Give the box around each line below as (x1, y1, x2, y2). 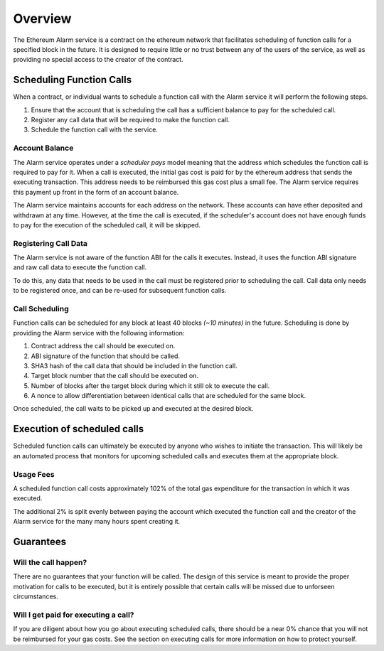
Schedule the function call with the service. (31, 125, 158, 134)
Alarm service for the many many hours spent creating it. (13, 517, 181, 526)
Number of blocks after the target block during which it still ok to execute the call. (31, 381, 270, 390)
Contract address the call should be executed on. (31, 342, 176, 350)
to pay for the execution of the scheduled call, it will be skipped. (13, 220, 201, 229)
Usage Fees (13, 469, 55, 479)
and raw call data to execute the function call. (13, 263, 147, 271)
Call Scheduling (13, 303, 69, 313)
